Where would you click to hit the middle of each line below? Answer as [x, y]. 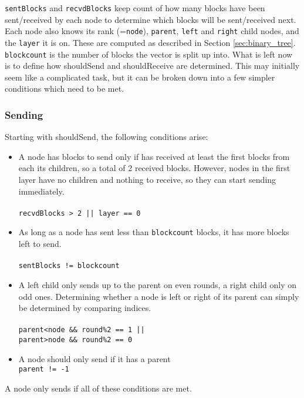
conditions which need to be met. [65, 88]
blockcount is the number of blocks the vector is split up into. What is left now [149, 54]
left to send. [40, 244]
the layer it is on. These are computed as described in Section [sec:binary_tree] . [150, 42]
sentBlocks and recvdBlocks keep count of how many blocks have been [135, 8]
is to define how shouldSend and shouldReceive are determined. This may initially [152, 66]
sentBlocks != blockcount [69, 266]
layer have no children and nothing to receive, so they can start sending [147, 179]
